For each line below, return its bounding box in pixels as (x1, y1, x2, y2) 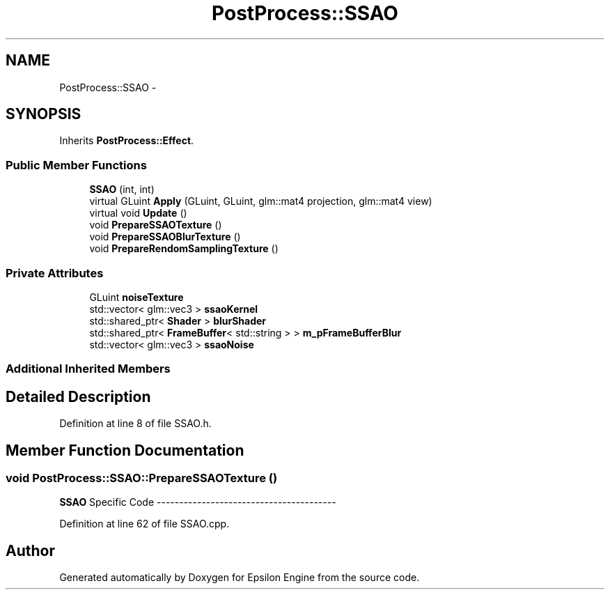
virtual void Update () (89, 207, 187, 219)
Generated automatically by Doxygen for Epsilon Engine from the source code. (59, 571, 420, 584)
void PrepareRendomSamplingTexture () (89, 242, 279, 255)
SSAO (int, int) (89, 183, 155, 196)
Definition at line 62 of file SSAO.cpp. (59, 518, 230, 530)
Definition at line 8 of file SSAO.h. (59, 417, 212, 430)
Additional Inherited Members (6, 362, 171, 376)
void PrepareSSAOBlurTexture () (89, 231, 241, 243)
